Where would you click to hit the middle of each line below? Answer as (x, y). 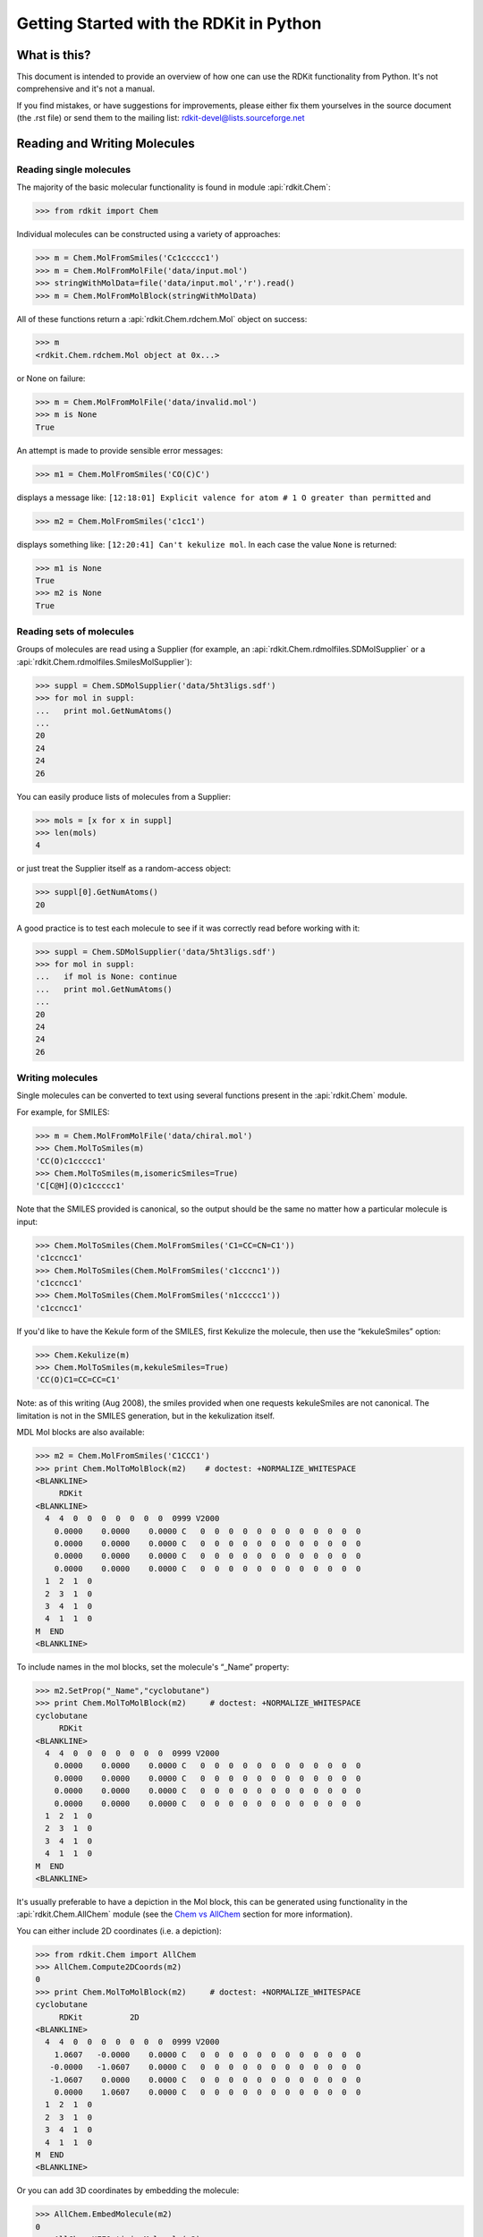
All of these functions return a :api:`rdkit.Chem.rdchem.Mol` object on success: (162, 319)
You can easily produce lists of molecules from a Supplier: (124, 796)
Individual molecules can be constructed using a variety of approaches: (148, 234)
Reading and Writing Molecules (106, 144)
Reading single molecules (74, 170)
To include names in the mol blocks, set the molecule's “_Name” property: (153, 1667)
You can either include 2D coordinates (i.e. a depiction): (119, 1931)
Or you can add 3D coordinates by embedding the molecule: (128, 2190)
